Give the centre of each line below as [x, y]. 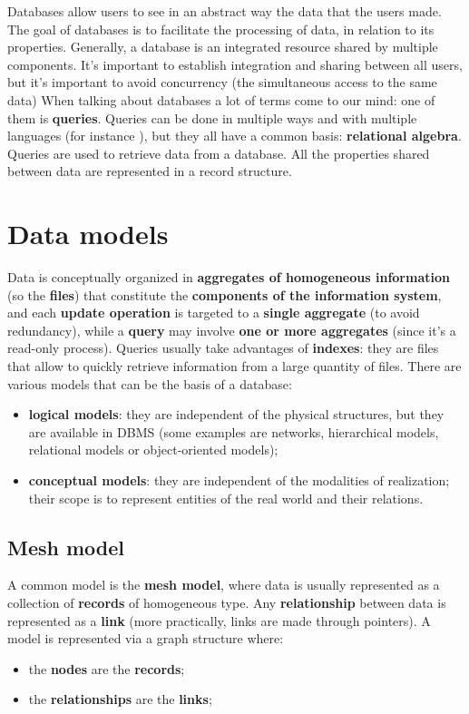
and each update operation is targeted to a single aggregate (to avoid [214, 313]
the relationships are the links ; [120, 699]
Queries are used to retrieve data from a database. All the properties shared [219, 153]
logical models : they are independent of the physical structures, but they [236, 414]
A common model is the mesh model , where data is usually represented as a [224, 585]
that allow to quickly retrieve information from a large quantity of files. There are [234, 366]
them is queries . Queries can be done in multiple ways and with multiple [212, 117]
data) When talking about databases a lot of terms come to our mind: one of [221, 99]
